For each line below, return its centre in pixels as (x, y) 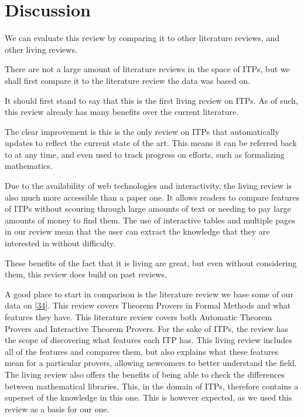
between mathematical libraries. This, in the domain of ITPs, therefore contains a (152, 386)
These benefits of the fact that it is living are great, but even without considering (151, 262)
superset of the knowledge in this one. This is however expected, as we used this (148, 397)
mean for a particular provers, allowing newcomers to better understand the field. (151, 363)
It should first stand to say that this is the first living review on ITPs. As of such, (151, 100)
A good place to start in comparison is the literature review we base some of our (149, 294)
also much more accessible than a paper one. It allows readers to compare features (152, 197)
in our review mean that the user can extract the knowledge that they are (137, 231)
